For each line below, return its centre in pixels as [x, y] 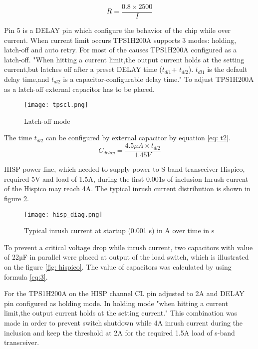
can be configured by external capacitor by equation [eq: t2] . [138, 138]
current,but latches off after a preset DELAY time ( [83, 69]
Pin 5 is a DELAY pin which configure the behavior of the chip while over [118, 30]
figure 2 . [16, 198]
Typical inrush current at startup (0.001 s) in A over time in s [119, 230]
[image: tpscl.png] [56, 105]
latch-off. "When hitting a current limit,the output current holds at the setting [124, 59]
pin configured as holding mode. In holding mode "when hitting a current [116, 303]
